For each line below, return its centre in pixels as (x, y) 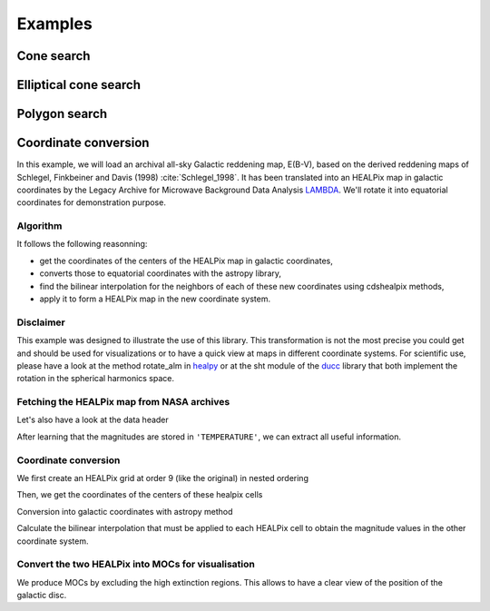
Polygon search (62, 114)
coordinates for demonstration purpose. (92, 202)
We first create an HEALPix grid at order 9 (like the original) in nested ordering (162, 478)
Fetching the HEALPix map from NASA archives (123, 402)
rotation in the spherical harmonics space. (96, 379)
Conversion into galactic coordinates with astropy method (125, 511)
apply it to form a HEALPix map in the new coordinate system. (155, 299)
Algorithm (39, 226)
